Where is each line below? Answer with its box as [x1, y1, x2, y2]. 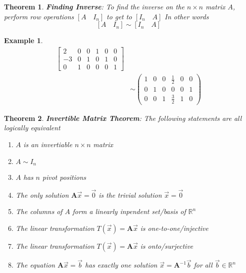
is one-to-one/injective [140, 223, 208, 233]
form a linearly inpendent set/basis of [72, 206, 186, 217]
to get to [106, 11, 132, 21]
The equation [15, 260, 55, 270]
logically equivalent [4, 122, 60, 133]
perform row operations [4, 11, 74, 21]
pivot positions [42, 172, 86, 182]
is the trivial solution [98, 189, 162, 200]
